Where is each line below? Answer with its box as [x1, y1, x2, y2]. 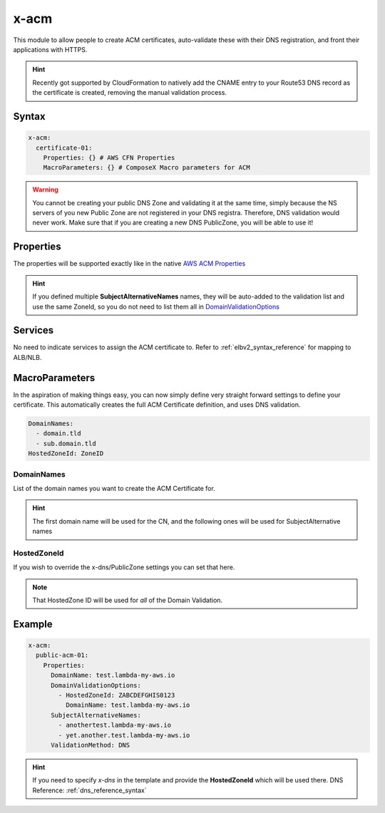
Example [13, 618, 53, 630]
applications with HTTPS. [13, 45, 88, 53]
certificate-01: [36, 143, 93, 152]
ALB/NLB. [13, 353, 42, 361]
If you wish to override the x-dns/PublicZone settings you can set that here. [13, 563, 235, 571]
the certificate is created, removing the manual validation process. [32, 88, 227, 97]
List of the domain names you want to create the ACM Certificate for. [13, 485, 215, 492]
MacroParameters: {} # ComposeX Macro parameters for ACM [43, 164, 250, 172]
